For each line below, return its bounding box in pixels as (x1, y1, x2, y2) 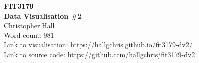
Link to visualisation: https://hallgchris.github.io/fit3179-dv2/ (4, 39, 193, 50)
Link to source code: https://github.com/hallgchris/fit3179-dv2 (4, 49, 195, 59)
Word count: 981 (4, 30, 54, 40)
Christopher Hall (4, 20, 55, 31)
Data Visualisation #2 (4, 10, 82, 21)
